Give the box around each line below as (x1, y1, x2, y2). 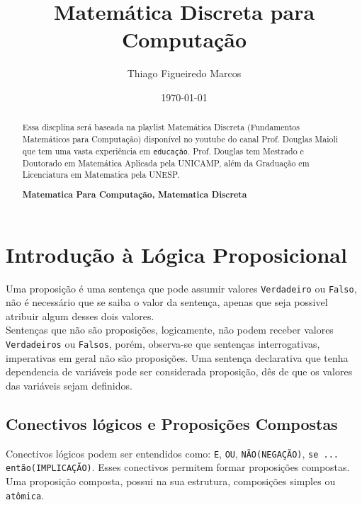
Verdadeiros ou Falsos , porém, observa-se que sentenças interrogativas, (6, 336, 320, 351)
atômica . (6, 487, 45, 502)
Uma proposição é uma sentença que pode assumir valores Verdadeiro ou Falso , (6, 280, 357, 295)
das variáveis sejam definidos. (6, 378, 132, 392)
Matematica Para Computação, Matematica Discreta (22, 188, 247, 200)
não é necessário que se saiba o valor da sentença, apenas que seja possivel (6, 295, 328, 310)
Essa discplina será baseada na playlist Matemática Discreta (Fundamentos (22, 121, 300, 133)
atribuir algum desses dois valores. (6, 308, 154, 323)
